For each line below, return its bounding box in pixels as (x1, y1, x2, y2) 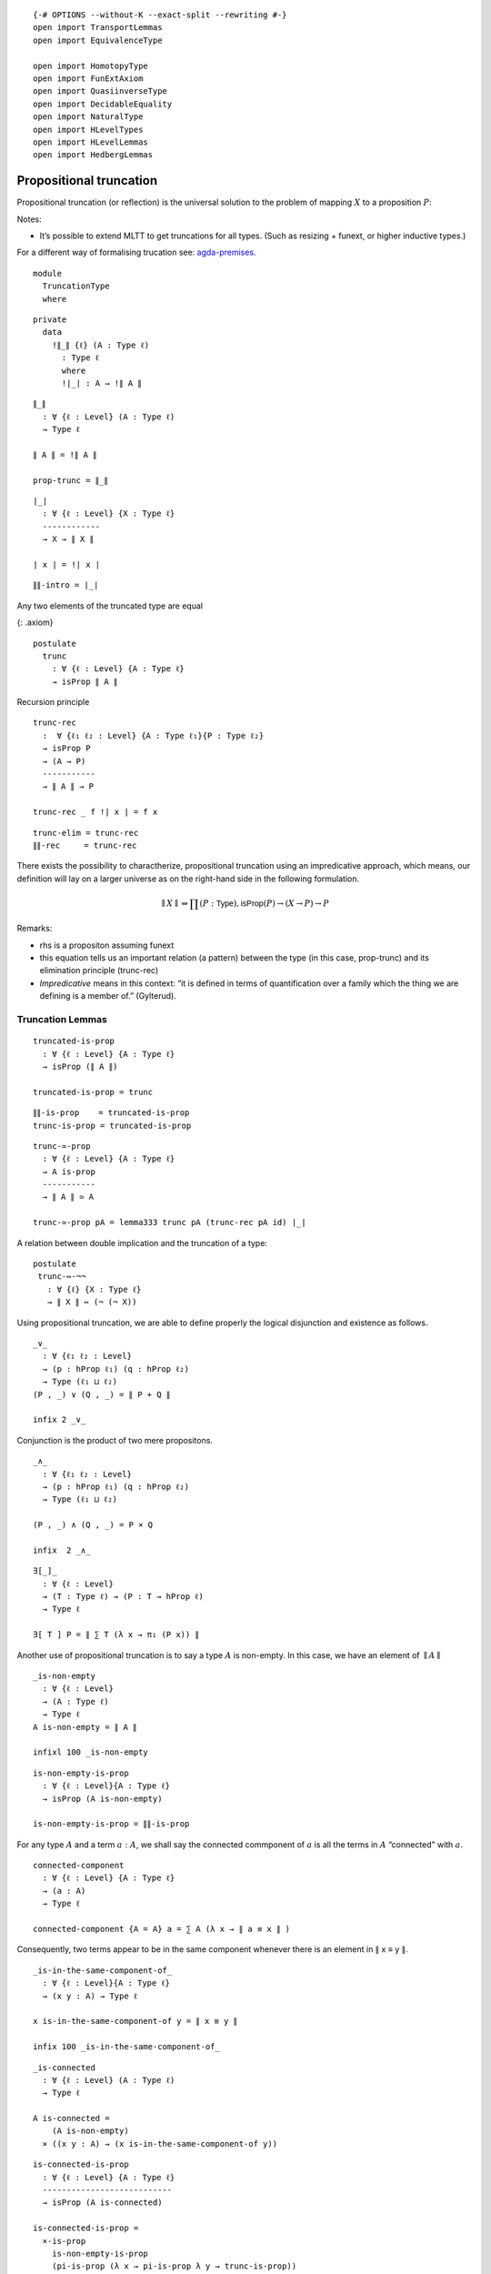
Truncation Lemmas (16, 1013, 108, 1025)
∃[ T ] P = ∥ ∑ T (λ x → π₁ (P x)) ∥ (33, 1629, 200, 1640)
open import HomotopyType (33, 60, 149, 71)
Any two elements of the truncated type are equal (16, 600, 204, 611)
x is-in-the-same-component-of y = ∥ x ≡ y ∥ (33, 2016, 238, 2027)
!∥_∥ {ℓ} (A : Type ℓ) (51, 339, 150, 350)
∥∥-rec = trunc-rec (33, 840, 137, 850)
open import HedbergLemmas (33, 150, 154, 160)
